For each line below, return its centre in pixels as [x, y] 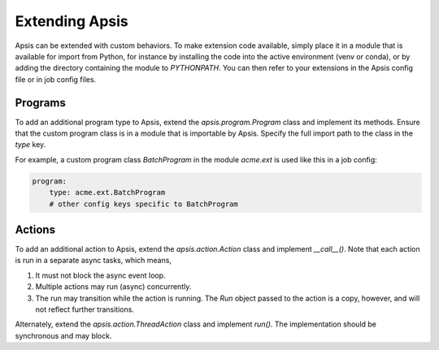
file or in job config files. [56, 79]
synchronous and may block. [63, 335]
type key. [30, 145]
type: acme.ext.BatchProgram [107, 192]
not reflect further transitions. [85, 309]
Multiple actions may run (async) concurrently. [113, 287]
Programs [41, 103]
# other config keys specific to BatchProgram [144, 204]
